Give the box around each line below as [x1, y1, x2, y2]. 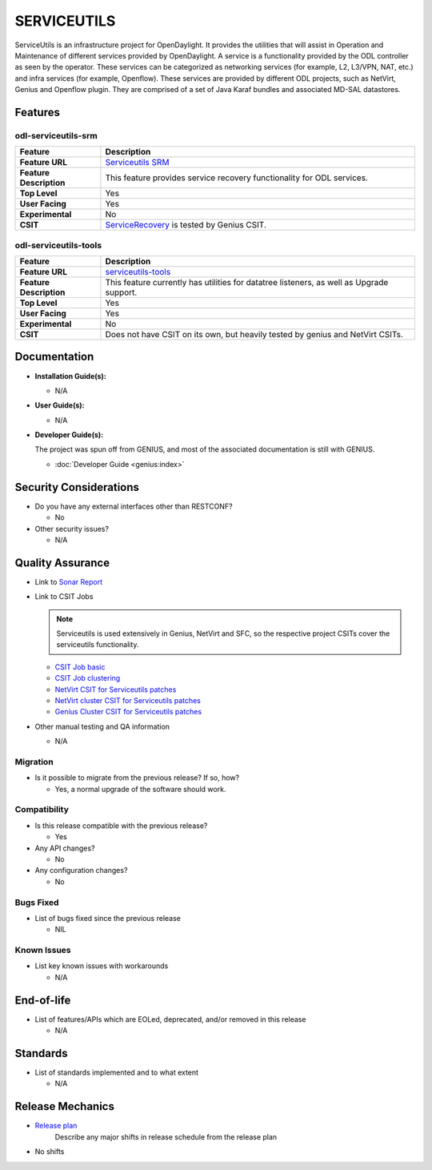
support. [105, 287, 138, 298]
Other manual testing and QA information [34, 722, 170, 731]
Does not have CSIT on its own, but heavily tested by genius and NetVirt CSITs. [105, 329, 404, 340]
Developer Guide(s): [34, 430, 104, 440]
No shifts [34, 1147, 65, 1156]
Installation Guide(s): [34, 371, 107, 380]
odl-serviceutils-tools [14, 239, 102, 251]
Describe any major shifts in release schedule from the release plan [54, 1132, 278, 1141]
